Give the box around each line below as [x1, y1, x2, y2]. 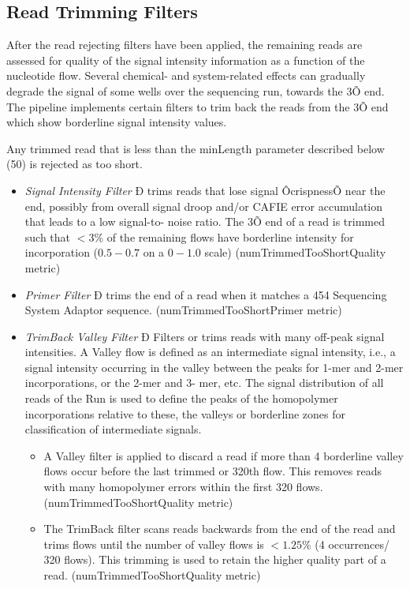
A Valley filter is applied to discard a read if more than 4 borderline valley [43, 447, 404, 463]
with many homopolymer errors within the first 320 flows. [43, 478, 323, 495]
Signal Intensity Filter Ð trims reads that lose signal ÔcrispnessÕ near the [24, 182, 386, 198]
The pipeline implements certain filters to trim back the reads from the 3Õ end [6, 98, 389, 114]
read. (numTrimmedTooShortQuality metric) [43, 567, 261, 583]
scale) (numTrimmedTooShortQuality [204, 244, 386, 261]
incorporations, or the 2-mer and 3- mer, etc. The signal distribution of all [24, 374, 384, 391]
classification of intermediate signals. [24, 421, 202, 437]
